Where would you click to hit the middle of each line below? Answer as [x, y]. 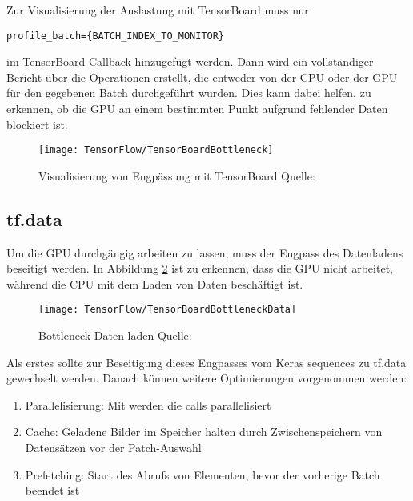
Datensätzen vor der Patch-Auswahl [113, 448]
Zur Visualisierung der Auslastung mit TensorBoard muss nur [158, 10]
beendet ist [52, 490]
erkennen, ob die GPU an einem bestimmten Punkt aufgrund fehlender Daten [197, 109]
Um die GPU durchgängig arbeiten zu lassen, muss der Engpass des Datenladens [205, 252]
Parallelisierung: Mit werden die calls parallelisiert [148, 404]
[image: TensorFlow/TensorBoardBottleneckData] [168, 310]
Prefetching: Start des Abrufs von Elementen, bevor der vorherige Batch [202, 474]
